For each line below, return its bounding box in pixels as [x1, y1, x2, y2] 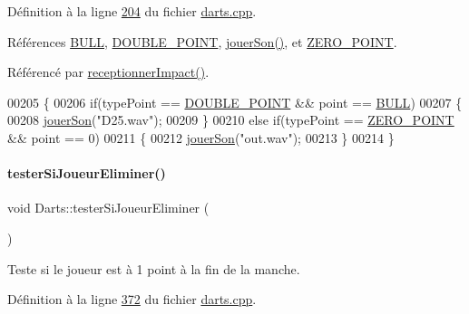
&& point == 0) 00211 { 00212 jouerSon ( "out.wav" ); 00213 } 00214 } [7, 128, 395, 147]
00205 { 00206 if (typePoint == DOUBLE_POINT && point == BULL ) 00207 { [7, 92, 463, 111]
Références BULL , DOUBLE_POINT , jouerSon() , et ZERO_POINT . [7, 32, 397, 51]
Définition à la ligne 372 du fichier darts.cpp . [7, 290, 257, 309]
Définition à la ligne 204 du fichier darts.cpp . [7, 2, 257, 20]
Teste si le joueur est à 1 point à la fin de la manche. [7, 259, 300, 278]
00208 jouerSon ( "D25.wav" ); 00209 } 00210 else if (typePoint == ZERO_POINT [7, 110, 454, 129]
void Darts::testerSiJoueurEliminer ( [7, 198, 210, 217]
